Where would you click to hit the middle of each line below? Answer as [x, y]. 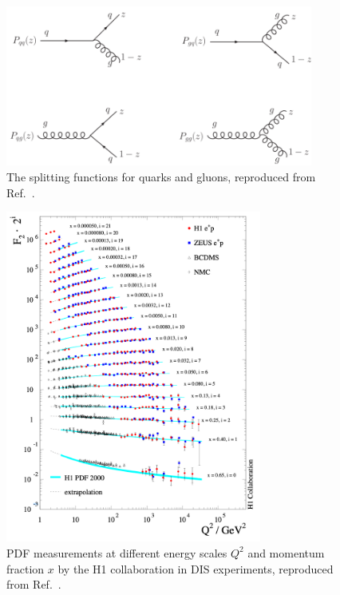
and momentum [286, 552]
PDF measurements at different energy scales [117, 552]
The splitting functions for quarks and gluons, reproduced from [161, 176]
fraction [26, 568]
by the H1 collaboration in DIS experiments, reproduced [196, 568]
